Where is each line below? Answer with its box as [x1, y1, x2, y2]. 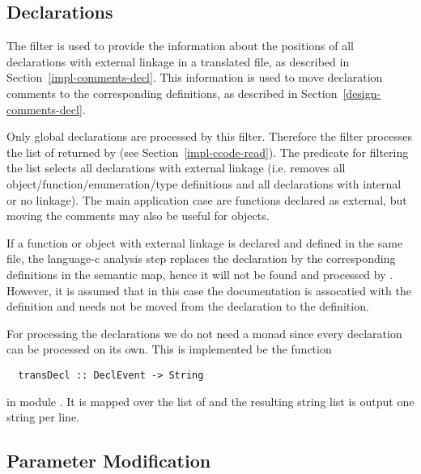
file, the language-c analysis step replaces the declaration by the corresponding [6, 250, 396, 267]
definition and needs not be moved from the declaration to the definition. [6, 298, 369, 315]
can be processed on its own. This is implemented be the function [6, 341, 332, 358]
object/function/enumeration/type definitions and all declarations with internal [6, 175, 402, 192]
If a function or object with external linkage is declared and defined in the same [6, 234, 403, 251]
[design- [342, 84, 381, 101]
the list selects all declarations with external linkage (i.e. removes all [6, 159, 346, 176]
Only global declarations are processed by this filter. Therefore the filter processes [6, 128, 412, 145]
